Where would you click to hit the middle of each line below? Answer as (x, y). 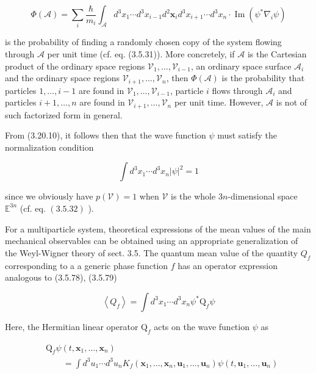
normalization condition (49, 147)
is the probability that (263, 78)
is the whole (193, 196)
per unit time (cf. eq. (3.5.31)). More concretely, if (141, 53)
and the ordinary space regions (63, 78)
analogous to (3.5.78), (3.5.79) (61, 277)
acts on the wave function (202, 326)
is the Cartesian (277, 53)
